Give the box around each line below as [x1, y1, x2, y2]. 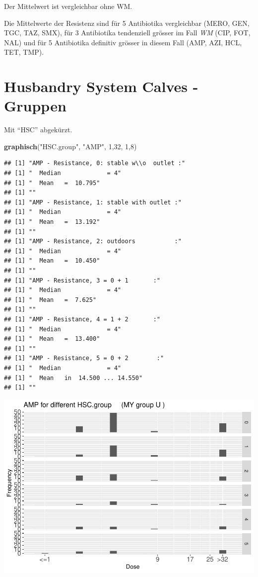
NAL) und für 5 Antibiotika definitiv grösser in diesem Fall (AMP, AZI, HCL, [4, 37, 242, 47]
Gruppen [4, 96, 66, 116]
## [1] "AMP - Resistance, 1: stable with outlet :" [4, 198, 182, 206]
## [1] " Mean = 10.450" [4, 257, 100, 265]
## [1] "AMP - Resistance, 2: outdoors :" [4, 238, 182, 245]
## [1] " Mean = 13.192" [4, 218, 100, 226]
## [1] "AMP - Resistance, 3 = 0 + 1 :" [4, 277, 160, 284]
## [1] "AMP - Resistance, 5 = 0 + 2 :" [4, 355, 164, 362]
